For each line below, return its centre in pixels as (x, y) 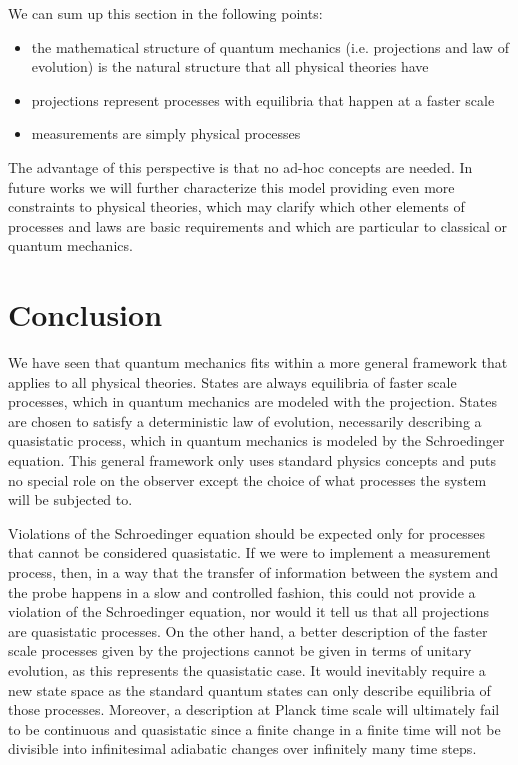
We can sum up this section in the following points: (165, 13)
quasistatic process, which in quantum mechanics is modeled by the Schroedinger (256, 440)
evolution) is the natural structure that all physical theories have (230, 66)
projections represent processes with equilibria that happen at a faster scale (263, 99)
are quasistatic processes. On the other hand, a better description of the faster (248, 630)
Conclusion (85, 314)
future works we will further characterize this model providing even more (231, 186)
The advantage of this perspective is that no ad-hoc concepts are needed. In (240, 166)
